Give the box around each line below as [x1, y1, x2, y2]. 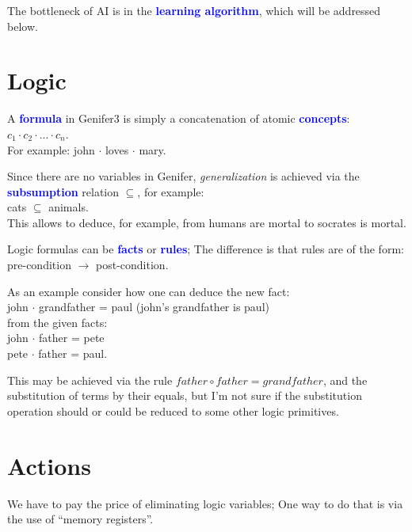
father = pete [39, 329, 105, 346]
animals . [48, 199, 89, 215]
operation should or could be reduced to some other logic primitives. [7, 402, 339, 419]
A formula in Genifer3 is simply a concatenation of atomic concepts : [7, 110, 350, 127]
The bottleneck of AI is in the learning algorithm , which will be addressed [7, 2, 381, 18]
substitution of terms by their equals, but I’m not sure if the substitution [7, 387, 362, 404]
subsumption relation [7, 183, 120, 199]
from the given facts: [7, 313, 108, 330]
